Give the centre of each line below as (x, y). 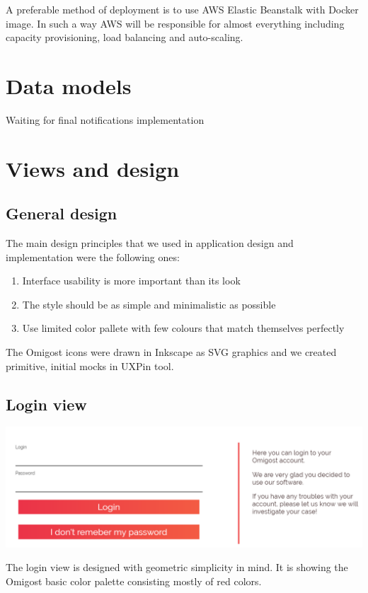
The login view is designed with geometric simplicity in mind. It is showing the (177, 567)
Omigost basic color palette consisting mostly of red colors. (134, 581)
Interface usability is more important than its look (131, 281)
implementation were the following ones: (93, 257)
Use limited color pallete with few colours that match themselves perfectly (183, 328)
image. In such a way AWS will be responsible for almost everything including (175, 23)
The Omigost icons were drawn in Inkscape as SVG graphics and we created (171, 352)
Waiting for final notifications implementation (105, 119)
